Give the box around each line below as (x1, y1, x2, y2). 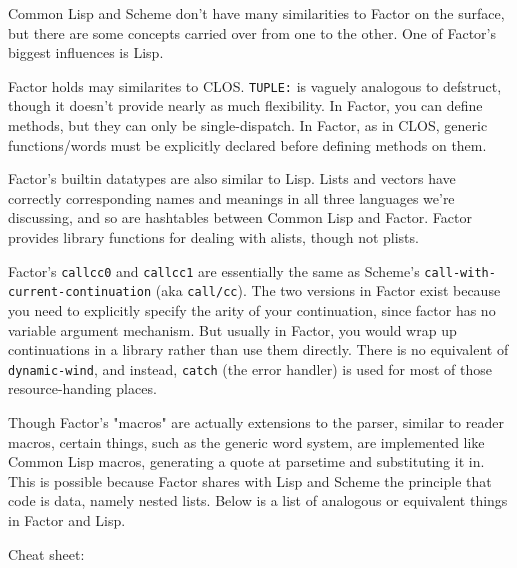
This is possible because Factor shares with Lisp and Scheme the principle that (8, 470, 492, 491)
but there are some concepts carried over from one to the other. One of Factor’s (8, 22, 496, 43)
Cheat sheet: (8, 543, 85, 564)
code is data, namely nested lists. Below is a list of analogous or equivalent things (8, 490, 508, 511)
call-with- (424, 265, 496, 280)
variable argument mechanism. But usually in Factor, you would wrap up (8, 319, 457, 340)
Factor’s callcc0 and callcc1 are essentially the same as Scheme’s (8, 260, 420, 281)
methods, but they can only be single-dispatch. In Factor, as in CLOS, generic (8, 115, 488, 136)
